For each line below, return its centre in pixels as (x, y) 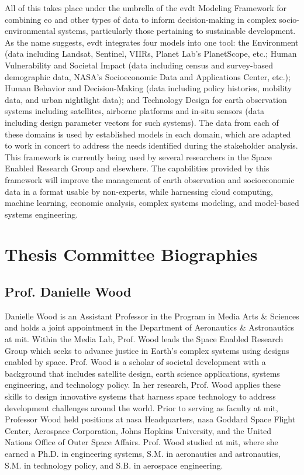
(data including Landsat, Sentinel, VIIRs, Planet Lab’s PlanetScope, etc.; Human (151, 54)
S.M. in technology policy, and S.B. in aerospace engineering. (114, 465)
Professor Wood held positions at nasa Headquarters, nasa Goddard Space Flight (150, 419)
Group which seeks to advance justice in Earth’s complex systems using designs (147, 350)
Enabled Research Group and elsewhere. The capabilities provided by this (137, 168)
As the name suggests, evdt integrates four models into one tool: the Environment (152, 42)
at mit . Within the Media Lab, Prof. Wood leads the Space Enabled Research (144, 339)
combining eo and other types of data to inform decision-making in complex (141, 19)
